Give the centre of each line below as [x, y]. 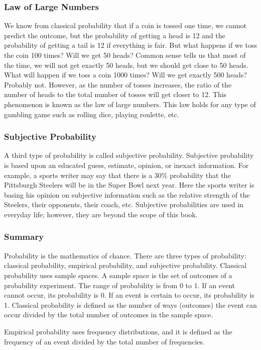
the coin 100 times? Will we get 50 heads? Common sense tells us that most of [125, 55]
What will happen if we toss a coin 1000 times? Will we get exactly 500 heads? [126, 75]
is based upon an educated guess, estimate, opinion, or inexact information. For [126, 165]
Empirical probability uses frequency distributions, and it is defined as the [118, 331]
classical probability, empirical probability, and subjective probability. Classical [125, 265]
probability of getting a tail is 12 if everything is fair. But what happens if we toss [130, 45]
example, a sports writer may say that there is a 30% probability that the [117, 175]
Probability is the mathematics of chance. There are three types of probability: [125, 255]
